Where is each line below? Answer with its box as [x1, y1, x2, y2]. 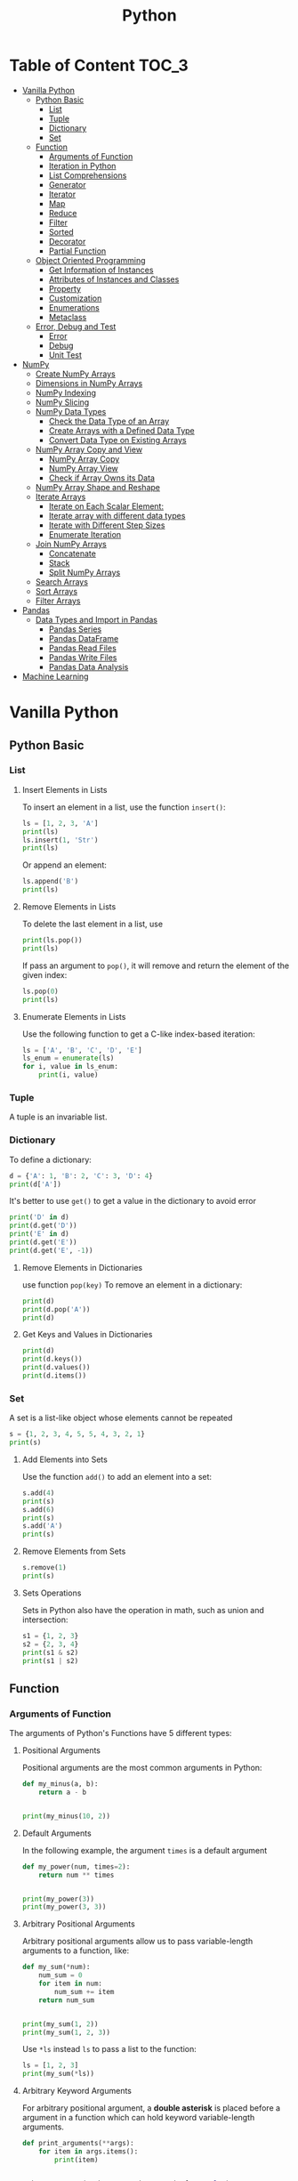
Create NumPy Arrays [35, 368, 116, 379]
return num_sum [38, 1995, 95, 2005]
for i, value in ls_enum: [21, 1062, 118, 1071]
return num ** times [38, 1870, 115, 1879]
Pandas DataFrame [48, 633, 119, 643]
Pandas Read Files [48, 642, 117, 653]
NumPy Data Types [35, 406, 107, 416]
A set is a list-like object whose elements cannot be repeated [9, 1412, 233, 1424]
